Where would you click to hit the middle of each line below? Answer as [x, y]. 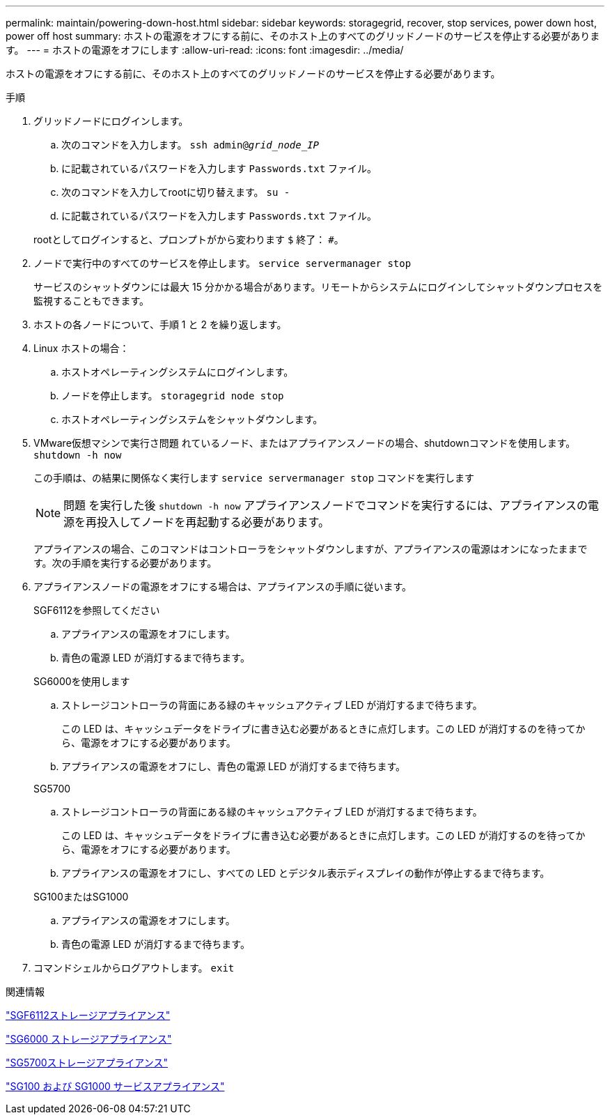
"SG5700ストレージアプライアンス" [87, 1063]
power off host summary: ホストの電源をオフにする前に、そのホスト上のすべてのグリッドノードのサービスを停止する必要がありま [303, 36]
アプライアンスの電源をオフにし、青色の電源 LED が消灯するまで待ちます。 [234, 766]
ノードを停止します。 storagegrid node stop [173, 396]
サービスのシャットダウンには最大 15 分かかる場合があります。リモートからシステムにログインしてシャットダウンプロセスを [318, 287]
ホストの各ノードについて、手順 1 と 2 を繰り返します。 [160, 324]
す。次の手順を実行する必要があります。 [125, 563]
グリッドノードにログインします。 [111, 121]
